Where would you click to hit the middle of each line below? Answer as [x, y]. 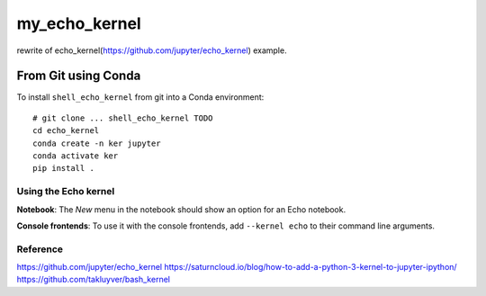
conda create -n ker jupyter [97, 143]
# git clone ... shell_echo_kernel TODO [123, 118]
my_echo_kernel [79, 23]
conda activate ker [76, 156]
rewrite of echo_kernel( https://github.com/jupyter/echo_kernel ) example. [152, 50]
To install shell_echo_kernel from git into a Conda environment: [140, 97]
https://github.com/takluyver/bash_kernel [94, 280]
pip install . [63, 168]
